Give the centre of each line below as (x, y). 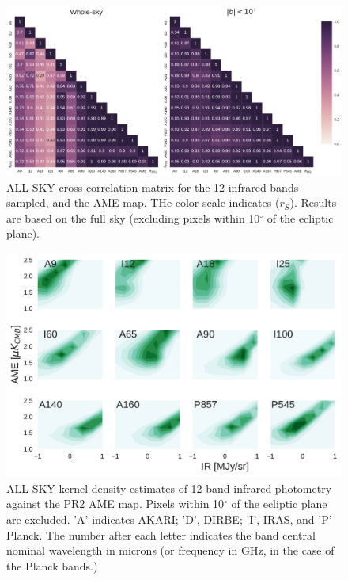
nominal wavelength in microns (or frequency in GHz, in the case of (170, 550)
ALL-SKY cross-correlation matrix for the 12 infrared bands (153, 187)
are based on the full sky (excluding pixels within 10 (133, 217)
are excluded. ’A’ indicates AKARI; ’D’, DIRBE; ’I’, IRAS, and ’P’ (169, 519)
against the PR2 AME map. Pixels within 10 (115, 504)
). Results (313, 202)
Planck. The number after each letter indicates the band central (161, 534)
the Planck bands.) (52, 565)
